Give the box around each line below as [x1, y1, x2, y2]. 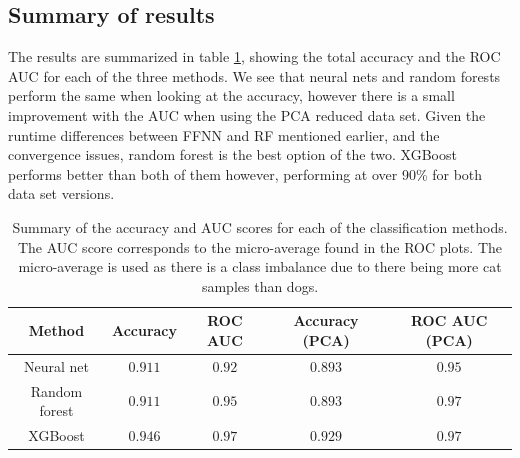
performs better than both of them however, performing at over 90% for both [8, 163, 483, 184]
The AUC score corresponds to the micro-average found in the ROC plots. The [17, 236, 503, 257]
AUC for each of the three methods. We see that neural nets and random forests [8, 65, 501, 86]
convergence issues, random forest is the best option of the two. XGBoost [8, 144, 457, 165]
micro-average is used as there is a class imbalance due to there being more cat [18, 256, 502, 277]
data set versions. [8, 183, 115, 204]
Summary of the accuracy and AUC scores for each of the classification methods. [12, 216, 508, 237]
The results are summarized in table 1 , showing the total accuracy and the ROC [8, 46, 501, 67]
